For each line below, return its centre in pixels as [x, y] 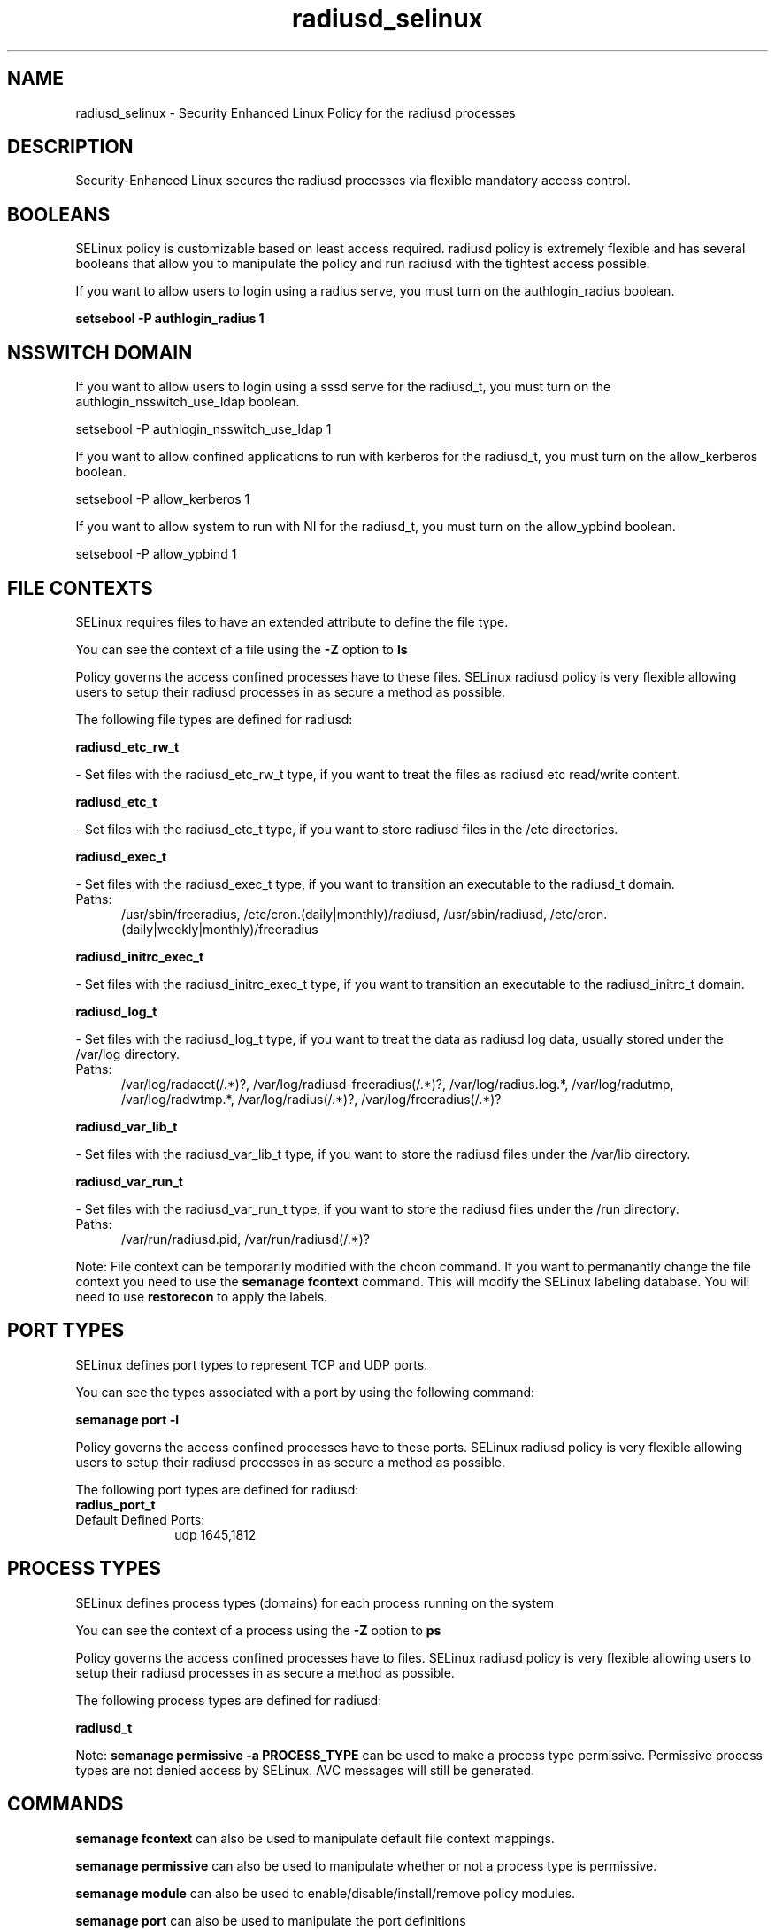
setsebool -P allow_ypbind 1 [156, 554]
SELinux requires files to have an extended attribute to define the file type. [292, 621]
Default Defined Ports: [140, 1519]
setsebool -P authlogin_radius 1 [170, 319]
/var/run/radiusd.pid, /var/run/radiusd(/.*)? [246, 1239]
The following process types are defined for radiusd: [229, 1700]
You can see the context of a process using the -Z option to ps [258, 1630]
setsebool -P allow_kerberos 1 [163, 499]
